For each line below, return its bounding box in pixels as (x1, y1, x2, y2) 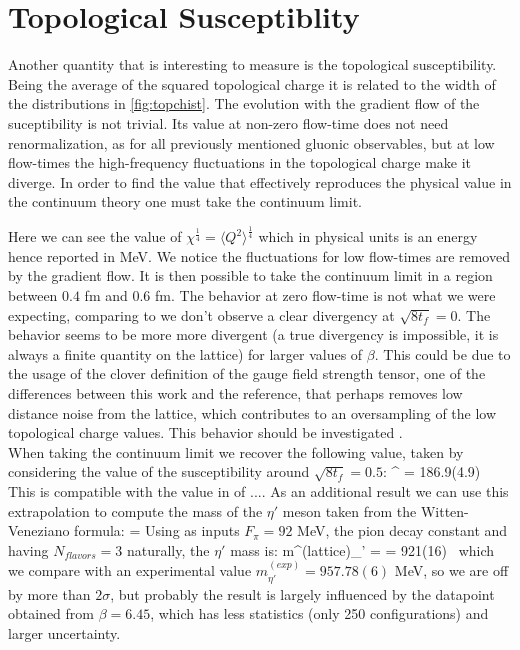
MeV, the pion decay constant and (297, 520, 508, 541)
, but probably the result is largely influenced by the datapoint (110, 583, 495, 604)
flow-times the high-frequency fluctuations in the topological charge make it (8, 152, 472, 173)
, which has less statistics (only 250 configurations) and (150, 603, 489, 624)
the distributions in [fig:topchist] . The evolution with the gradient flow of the (8, 93, 480, 114)
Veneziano (8, 520, 70, 541)
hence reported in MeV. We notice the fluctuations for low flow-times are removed (8, 245, 510, 266)
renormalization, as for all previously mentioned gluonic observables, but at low (8, 132, 495, 153)
